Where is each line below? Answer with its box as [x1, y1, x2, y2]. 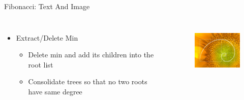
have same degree [28, 86, 82, 96]
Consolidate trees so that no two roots [28, 76, 147, 87]
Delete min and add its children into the [28, 49, 154, 60]
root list [28, 59, 53, 70]
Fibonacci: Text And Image [4, 1, 90, 11]
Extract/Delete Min [16, 32, 78, 43]
